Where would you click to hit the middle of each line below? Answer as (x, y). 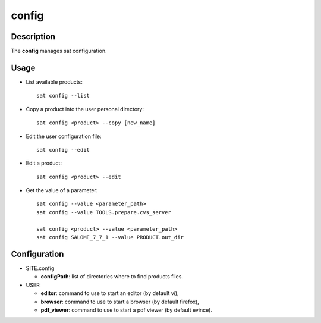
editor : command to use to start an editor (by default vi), (110, 293)
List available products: (54, 82)
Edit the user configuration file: (64, 136)
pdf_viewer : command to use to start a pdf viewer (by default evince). (126, 310)
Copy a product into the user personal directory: (85, 109)
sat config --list (63, 96)
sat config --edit (63, 150)
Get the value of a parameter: (62, 190)
